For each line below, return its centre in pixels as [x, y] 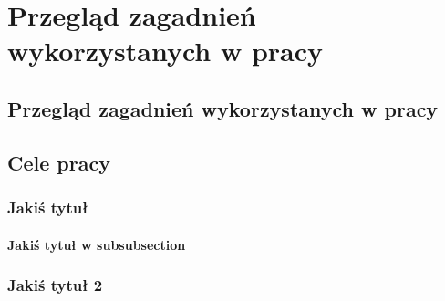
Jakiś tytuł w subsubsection [97, 244]
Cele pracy [59, 162]
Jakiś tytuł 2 [55, 285]
